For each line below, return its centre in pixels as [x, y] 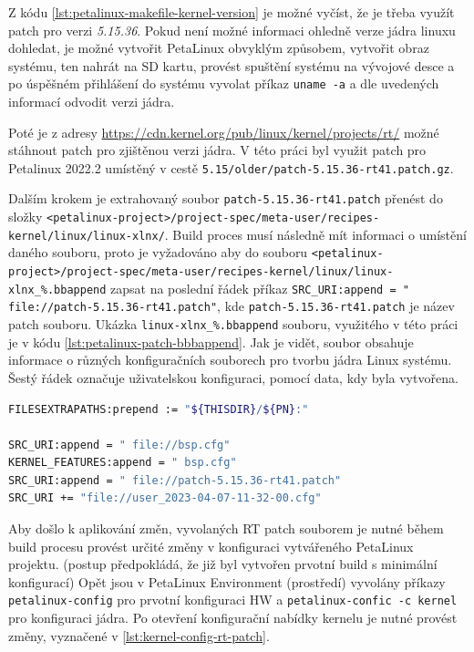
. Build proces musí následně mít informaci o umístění [315, 234]
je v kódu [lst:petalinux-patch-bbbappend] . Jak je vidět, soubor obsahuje [211, 342]
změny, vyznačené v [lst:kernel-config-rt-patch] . [139, 635]
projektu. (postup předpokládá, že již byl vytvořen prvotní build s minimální [223, 564]
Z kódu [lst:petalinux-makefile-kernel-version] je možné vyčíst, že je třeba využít [232, 12]
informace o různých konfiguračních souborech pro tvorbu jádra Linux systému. [230, 360]
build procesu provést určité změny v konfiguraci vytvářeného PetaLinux [211, 546]
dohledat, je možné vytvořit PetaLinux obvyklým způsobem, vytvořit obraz [219, 48]
